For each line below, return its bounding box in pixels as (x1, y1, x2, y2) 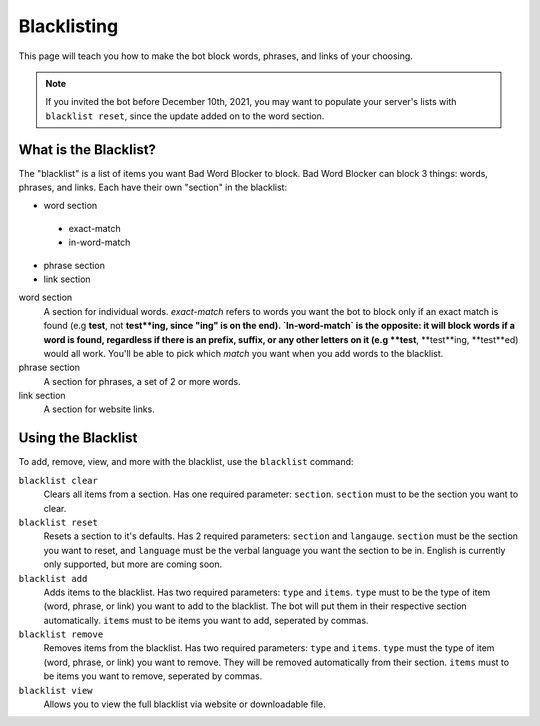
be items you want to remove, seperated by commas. (43, 670, 263, 682)
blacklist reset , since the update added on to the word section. (45, 110, 325, 122)
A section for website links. (43, 403, 155, 415)
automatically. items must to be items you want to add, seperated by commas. (43, 614, 369, 626)
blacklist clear (18, 475, 99, 486)
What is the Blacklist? (18, 141, 157, 158)
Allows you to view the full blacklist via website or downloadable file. (43, 698, 327, 710)
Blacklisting (18, 15, 119, 37)
